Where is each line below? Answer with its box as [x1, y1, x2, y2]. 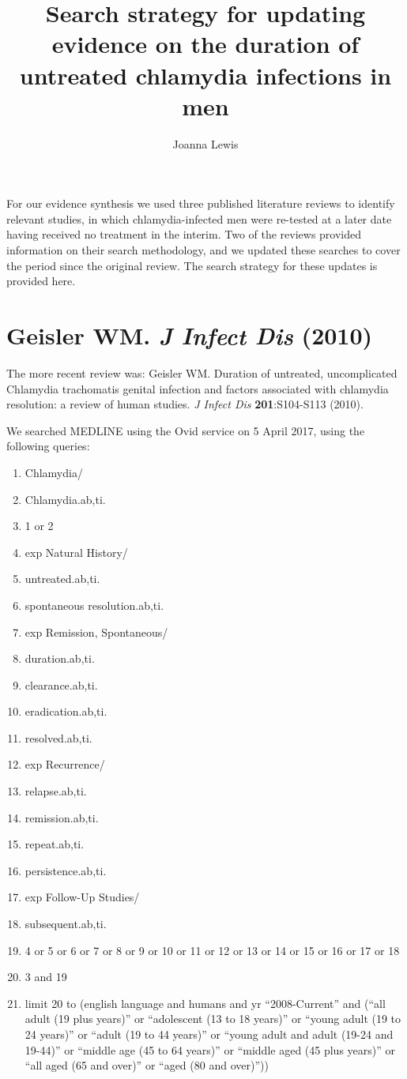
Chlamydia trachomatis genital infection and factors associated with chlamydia [6, 380, 389, 397]
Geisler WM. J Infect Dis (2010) [6, 319, 373, 352]
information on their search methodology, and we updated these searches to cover [6, 242, 401, 258]
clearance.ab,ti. [24, 676, 98, 693]
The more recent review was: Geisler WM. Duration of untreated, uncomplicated [6, 364, 398, 381]
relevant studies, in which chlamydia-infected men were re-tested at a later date [6, 210, 392, 227]
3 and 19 [24, 968, 67, 985]
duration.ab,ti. [24, 650, 95, 667]
